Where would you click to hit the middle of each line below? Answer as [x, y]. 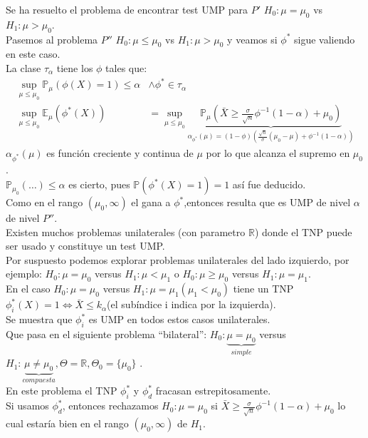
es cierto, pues [99, 184]
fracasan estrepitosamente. [213, 391]
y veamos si [252, 39]
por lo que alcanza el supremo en [278, 152]
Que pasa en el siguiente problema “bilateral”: [106, 333]
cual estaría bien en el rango [67, 423]
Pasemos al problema [52, 39]
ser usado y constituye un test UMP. [85, 246]
